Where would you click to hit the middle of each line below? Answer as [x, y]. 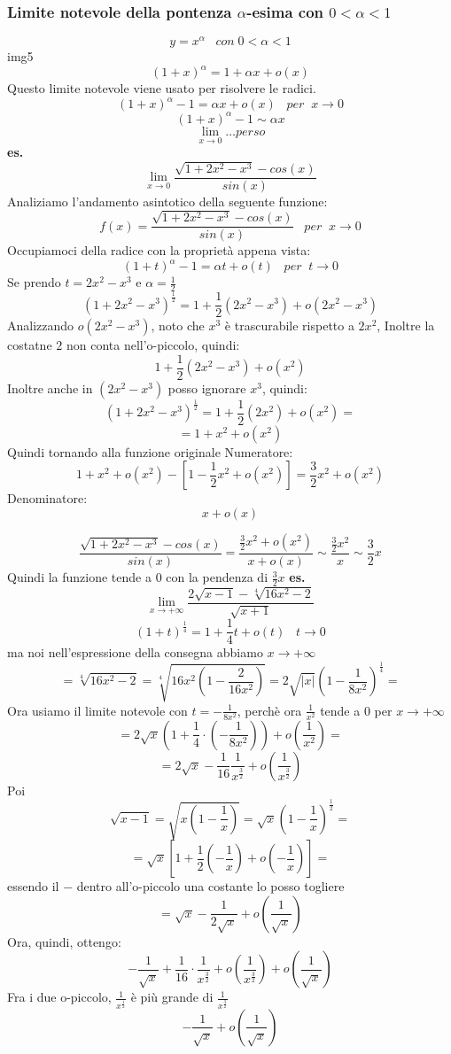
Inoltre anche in [50, 387]
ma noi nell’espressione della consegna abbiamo [135, 652]
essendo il [33, 886]
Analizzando [41, 325]
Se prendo [34, 282]
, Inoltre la [406, 325]
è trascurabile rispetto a [289, 325]
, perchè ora [269, 710]
